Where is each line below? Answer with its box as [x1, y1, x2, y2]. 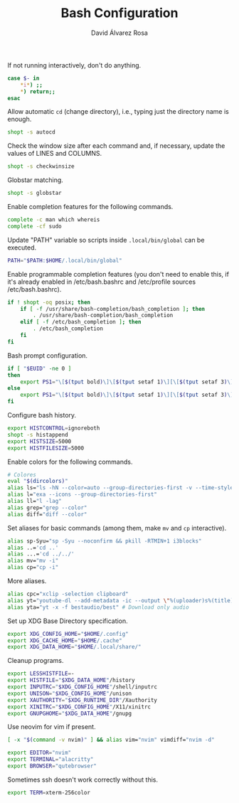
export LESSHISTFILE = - [7, 670, 75, 677]
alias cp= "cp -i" [7, 564, 59, 571]
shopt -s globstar [7, 190, 62, 197]
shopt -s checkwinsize [7, 163, 75, 170]
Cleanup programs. [7, 656, 64, 665]
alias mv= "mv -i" [7, 557, 59, 565]
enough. [7, 115, 32, 124]
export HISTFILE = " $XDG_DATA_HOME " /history [7, 677, 135, 684]
